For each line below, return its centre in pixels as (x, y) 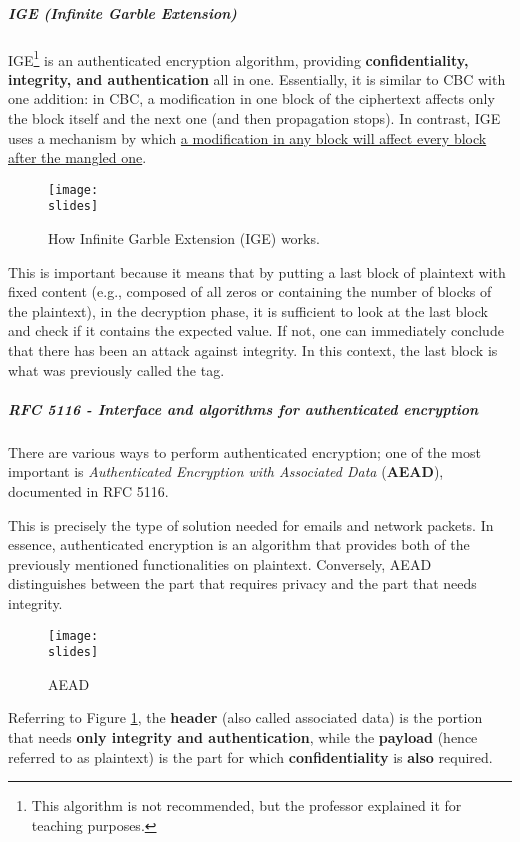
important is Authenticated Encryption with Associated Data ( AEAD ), (226, 471)
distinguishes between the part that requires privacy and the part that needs (242, 583)
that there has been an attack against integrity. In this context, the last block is (253, 350)
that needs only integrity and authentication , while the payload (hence (243, 737)
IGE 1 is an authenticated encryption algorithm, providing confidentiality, (238, 58)
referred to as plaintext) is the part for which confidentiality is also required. (250, 756)
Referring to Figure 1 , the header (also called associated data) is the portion (245, 717)
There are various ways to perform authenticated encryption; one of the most (244, 451)
